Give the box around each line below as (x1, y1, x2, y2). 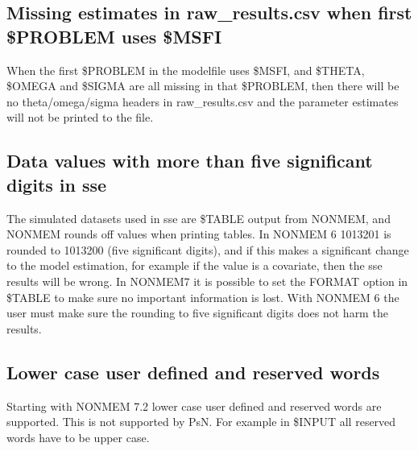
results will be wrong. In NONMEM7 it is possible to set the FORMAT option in (6, 272, 408, 289)
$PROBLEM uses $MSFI (6, 23, 222, 48)
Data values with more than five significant (6, 148, 373, 173)
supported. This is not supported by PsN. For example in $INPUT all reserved (6, 413, 396, 430)
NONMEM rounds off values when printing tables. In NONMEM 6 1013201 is (6, 225, 391, 242)
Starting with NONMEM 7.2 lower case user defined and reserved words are (6, 397, 382, 414)
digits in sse (6, 172, 107, 197)
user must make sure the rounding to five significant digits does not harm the (6, 304, 388, 321)
